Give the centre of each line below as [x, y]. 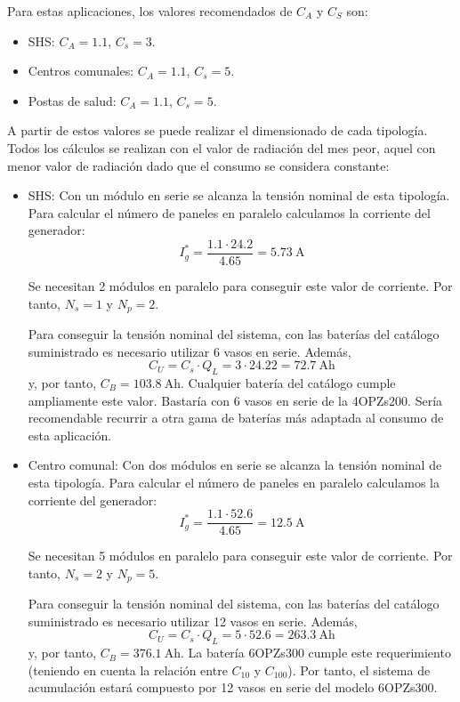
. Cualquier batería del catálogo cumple [288, 383]
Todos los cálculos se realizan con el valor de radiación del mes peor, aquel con [222, 147]
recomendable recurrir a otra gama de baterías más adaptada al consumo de [236, 418]
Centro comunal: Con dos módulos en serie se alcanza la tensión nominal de [235, 465]
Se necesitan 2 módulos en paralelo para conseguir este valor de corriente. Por [240, 286]
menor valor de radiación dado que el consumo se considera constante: [198, 165]
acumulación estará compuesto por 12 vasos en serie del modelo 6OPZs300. [233, 687]
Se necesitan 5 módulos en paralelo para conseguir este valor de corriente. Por [240, 556]
